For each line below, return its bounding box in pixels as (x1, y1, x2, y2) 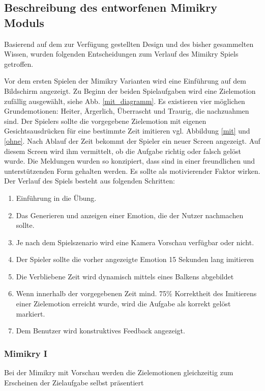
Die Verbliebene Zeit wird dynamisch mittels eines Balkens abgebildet (16, 271, 234, 281)
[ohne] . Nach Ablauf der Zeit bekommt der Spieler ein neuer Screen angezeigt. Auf (4, 135, 260, 146)
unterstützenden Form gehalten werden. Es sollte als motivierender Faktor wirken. (4, 165, 260, 176)
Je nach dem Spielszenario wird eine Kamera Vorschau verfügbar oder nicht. (16, 237, 254, 247)
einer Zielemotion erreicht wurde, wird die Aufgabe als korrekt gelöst (16, 298, 231, 309)
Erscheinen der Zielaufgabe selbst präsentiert (4, 377, 144, 387)
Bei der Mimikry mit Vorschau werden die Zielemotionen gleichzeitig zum (4, 367, 233, 378)
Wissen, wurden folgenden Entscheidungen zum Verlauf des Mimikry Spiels (4, 48, 239, 59)
